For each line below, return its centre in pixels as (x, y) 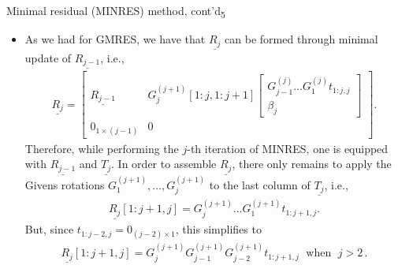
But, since (49, 229)
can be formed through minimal (301, 39)
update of (48, 57)
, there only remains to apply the (312, 164)
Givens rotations (65, 184)
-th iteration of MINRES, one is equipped (288, 148)
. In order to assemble (164, 164)
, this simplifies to (218, 229)
